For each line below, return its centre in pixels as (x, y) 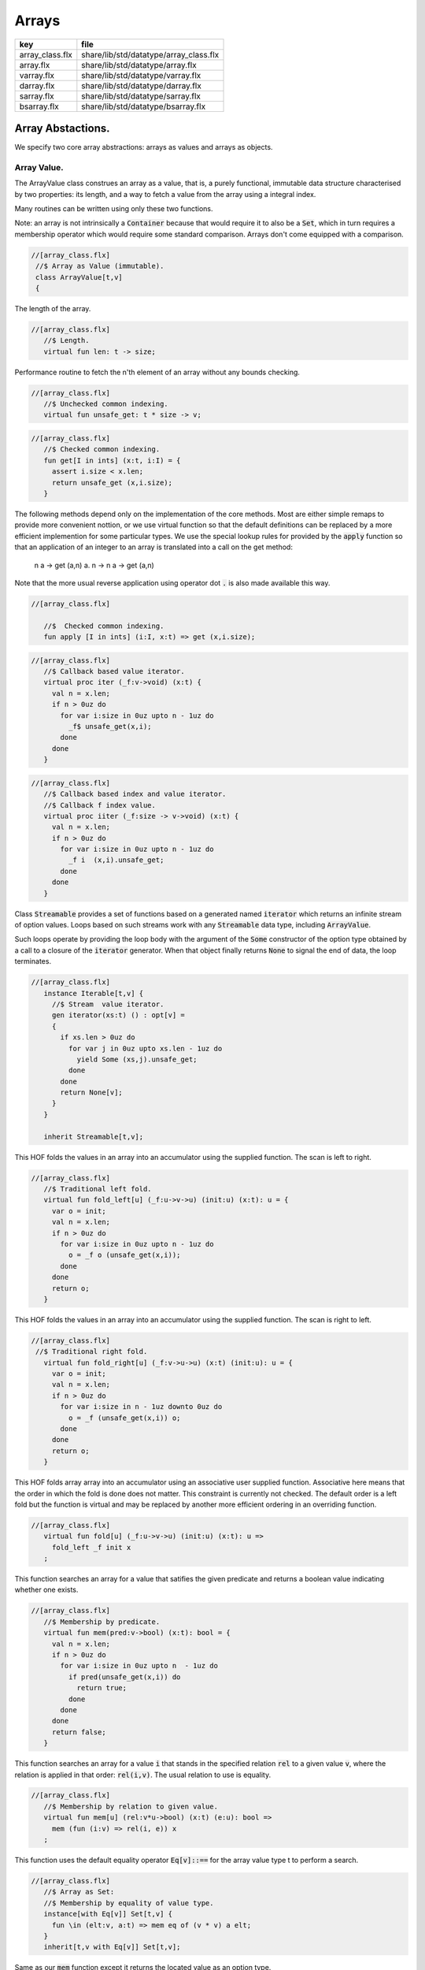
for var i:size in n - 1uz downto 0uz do (141, 1407)
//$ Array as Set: (79, 1892)
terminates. (33, 961)
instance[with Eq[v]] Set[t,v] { (108, 1914)
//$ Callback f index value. (100, 805)
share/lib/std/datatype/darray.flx (142, 85)
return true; (102, 1688)
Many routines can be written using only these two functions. (114, 208)
